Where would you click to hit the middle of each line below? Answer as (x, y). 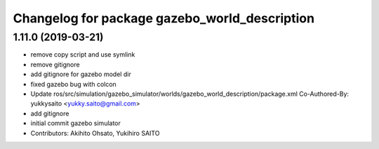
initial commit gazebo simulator (75, 123)
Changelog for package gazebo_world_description (164, 18)
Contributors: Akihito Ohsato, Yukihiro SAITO (95, 133)
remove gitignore (55, 64)
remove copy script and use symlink (83, 55)
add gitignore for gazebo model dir (81, 74)
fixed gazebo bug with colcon (74, 84)
